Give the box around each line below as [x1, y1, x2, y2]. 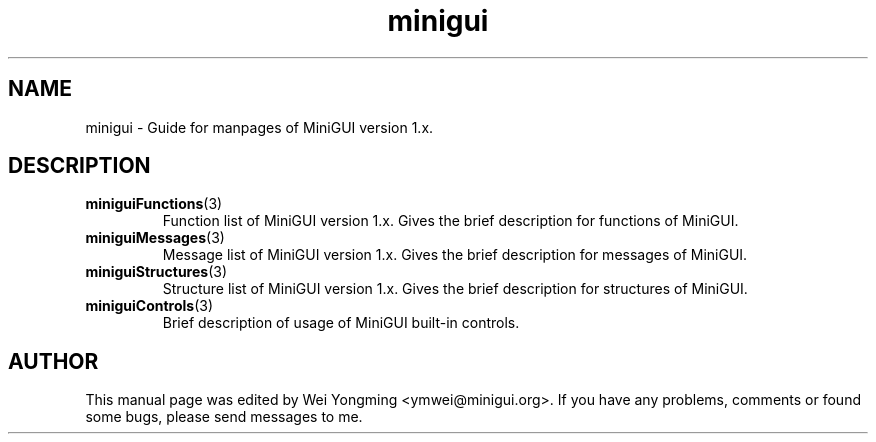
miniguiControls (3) [85, 297, 214, 315]
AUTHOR [8, 348, 99, 374]
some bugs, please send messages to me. [85, 408, 363, 426]
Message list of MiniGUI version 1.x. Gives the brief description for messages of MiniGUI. [162, 246, 748, 264]
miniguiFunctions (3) [85, 195, 223, 213]
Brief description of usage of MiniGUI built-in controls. [162, 314, 520, 332]
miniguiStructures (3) [85, 263, 228, 281]
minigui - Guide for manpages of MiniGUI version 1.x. [85, 118, 434, 136]
